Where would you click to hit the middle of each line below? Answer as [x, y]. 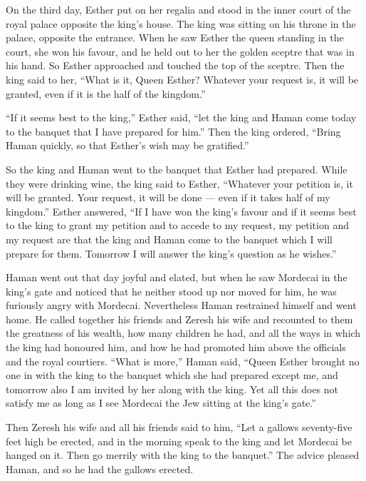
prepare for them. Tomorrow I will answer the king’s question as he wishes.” [171, 253]
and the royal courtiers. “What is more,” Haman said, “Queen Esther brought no [183, 361]
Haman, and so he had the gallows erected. [100, 469]
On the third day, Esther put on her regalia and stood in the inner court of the [178, 9]
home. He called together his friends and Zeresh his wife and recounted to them [179, 319]
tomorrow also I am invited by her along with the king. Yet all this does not [172, 389]
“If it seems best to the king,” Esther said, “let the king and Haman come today [181, 117]
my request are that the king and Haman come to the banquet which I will [169, 239]
